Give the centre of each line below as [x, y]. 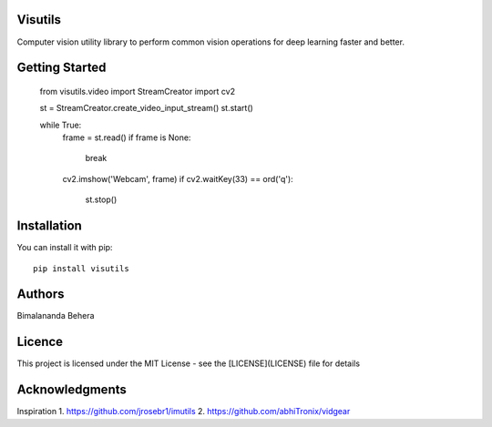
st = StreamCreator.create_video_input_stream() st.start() [147, 108]
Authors [41, 295]
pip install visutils [81, 268]
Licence [40, 342]
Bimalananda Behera [56, 316]
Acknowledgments [72, 390]
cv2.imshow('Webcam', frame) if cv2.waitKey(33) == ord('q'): [178, 178]
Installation [49, 226]
